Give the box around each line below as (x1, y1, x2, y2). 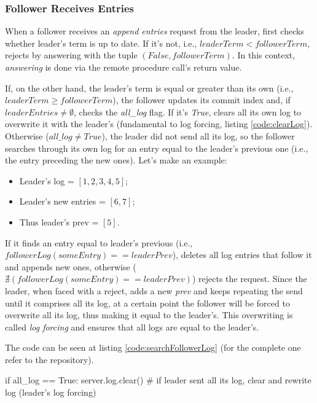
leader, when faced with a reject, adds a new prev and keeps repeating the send (5, 284, 303, 297)
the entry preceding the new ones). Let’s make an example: (5, 154, 227, 166)
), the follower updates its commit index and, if (112, 93, 291, 106)
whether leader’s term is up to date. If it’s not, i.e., (5, 36, 197, 49)
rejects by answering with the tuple (5, 49, 138, 61)
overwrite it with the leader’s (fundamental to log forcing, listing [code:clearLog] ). (5, 117, 313, 130)
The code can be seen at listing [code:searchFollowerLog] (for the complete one (5, 341, 301, 354)
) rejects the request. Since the (192, 272, 307, 285)
